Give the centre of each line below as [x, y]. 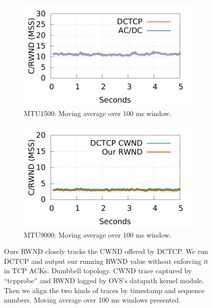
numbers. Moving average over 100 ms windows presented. [92, 300]
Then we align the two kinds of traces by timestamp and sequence [104, 290]
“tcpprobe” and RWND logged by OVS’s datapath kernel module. [104, 280]
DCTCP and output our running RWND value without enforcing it [106, 261]
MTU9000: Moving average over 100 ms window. [98, 234]
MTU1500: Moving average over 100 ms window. [98, 113]
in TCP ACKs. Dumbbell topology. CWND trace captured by [98, 271]
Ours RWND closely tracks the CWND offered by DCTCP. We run [106, 251]
